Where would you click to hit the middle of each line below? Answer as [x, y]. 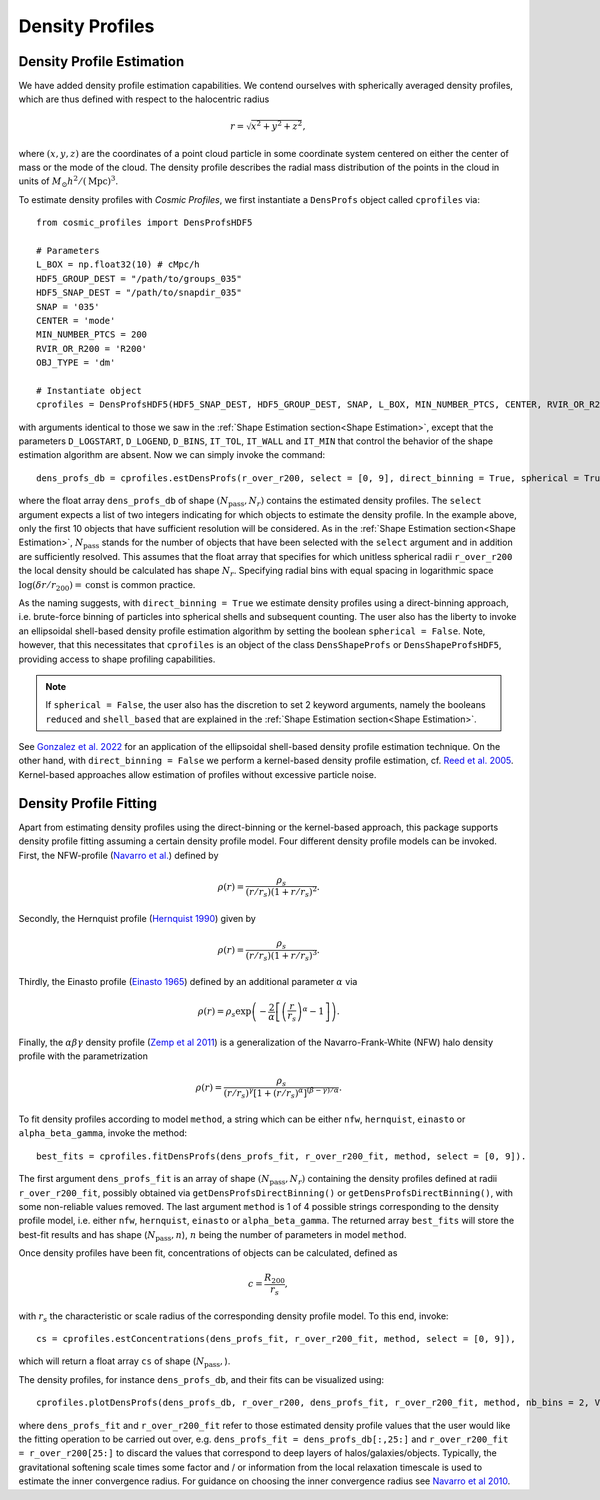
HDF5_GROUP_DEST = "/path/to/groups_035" [139, 278]
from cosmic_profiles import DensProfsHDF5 [144, 223]
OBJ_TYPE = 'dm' [76, 363]
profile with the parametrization [83, 1056]
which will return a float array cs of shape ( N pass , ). [124, 1362]
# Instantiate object [89, 390]
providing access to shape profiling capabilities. [117, 659]
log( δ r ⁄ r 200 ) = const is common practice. [107, 585]
